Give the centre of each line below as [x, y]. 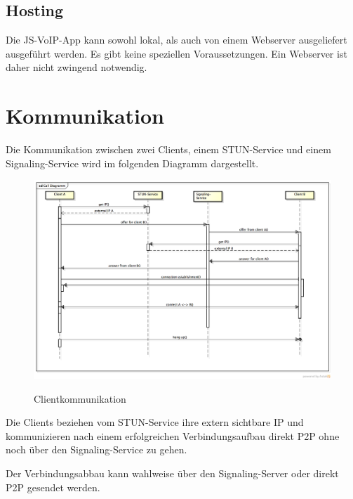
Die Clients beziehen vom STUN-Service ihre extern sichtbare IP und [155, 422]
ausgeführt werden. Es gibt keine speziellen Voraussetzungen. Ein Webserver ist [176, 53]
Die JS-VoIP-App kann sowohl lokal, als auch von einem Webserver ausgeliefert [176, 40]
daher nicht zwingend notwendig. [76, 67]
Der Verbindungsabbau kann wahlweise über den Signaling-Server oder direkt [172, 473]
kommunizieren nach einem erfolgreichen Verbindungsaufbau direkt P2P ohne [173, 435]
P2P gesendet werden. [53, 487]
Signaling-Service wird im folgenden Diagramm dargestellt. [132, 163]
